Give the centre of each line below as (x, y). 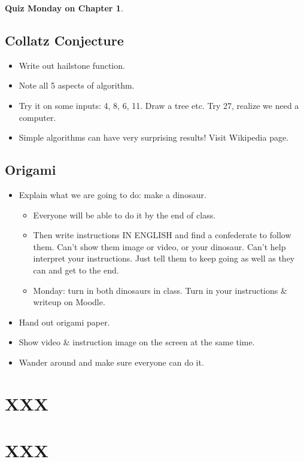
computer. (37, 117)
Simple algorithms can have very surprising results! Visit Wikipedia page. (154, 137)
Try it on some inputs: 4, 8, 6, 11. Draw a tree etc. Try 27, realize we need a (159, 105)
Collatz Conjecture (64, 40)
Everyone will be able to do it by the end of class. (124, 215)
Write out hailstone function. (72, 65)
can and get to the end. (76, 270)
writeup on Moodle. (69, 302)
